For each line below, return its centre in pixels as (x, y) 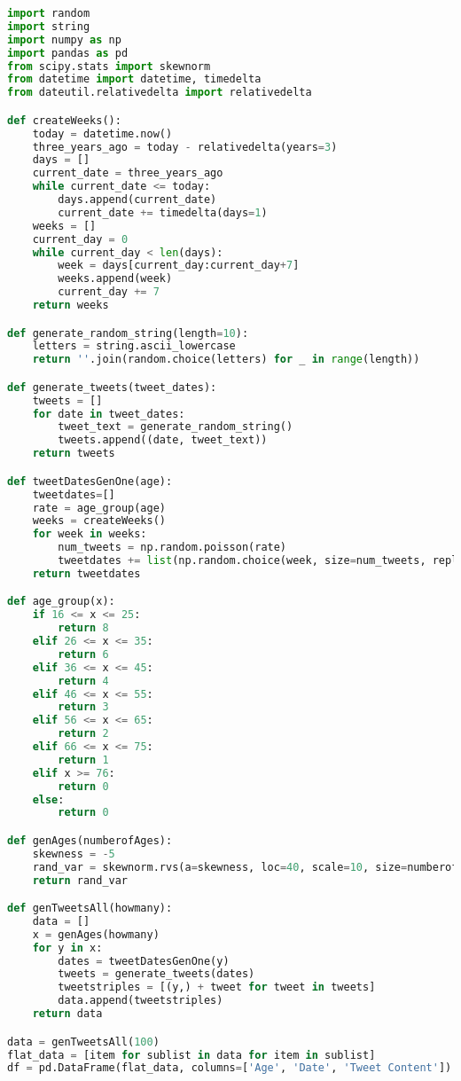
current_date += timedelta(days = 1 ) (163, 212)
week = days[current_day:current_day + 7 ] (179, 266)
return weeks (70, 305)
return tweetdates (86, 573)
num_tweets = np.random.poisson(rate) (172, 548)
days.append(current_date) (137, 200)
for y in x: (67, 948)
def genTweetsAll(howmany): (90, 909)
